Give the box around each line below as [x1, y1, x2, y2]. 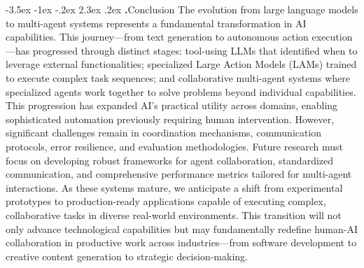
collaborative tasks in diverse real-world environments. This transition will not [6, 207, 342, 222]
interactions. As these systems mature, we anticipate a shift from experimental [6, 180, 343, 195]
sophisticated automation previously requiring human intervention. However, [6, 111, 335, 126]
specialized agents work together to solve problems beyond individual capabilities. [6, 84, 356, 99]
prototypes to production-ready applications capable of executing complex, [6, 194, 326, 209]
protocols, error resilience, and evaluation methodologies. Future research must [6, 139, 343, 153]
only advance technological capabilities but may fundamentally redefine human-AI [6, 221, 358, 236]
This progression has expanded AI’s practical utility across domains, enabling [6, 98, 338, 113]
